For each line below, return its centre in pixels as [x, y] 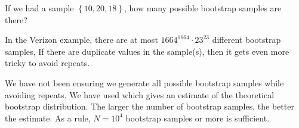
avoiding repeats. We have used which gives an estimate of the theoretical [140, 94]
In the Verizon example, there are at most [81, 40]
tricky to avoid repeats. [47, 63]
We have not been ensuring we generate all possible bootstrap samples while [144, 82]
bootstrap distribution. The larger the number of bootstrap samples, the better [149, 106]
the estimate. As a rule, [48, 118]
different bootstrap [246, 40]
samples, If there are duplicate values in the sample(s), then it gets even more [147, 51]
